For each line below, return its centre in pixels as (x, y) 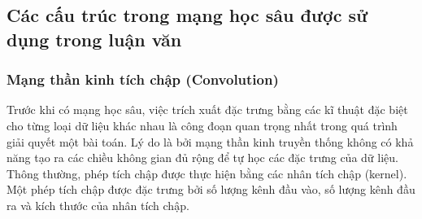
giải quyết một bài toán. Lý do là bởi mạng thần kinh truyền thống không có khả (210, 141)
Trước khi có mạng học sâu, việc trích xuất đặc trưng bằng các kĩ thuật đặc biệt (207, 109)
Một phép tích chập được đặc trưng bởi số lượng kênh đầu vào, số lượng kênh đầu (211, 189)
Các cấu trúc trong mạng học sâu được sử (187, 15)
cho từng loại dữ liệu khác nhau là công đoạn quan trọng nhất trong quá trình (202, 125)
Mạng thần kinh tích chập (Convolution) (143, 79)
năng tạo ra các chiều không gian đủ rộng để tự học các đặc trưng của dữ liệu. (202, 158)
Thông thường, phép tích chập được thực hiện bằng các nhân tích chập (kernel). (207, 173)
